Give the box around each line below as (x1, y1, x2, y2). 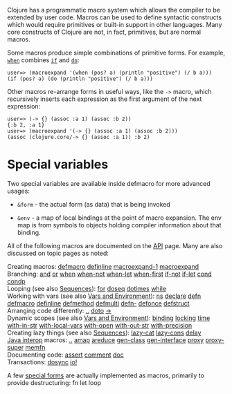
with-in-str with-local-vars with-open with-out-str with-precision (7, 321, 193, 329)
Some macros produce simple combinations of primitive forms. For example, (7, 48, 225, 57)
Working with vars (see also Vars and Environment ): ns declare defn (7, 292, 202, 300)
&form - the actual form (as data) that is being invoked (17, 200, 171, 208)
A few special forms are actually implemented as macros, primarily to (7, 371, 204, 379)
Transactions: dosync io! (7, 357, 78, 366)
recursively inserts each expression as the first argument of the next (7, 95, 202, 103)
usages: (7, 187, 30, 195)
